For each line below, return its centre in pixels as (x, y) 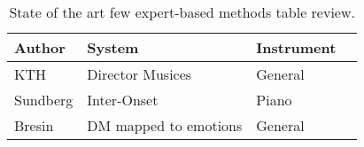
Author (40, 47)
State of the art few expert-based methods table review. (182, 12)
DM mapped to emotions (165, 125)
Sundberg (44, 100)
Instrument (296, 47)
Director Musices (139, 74)
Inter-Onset (123, 100)
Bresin (34, 125)
